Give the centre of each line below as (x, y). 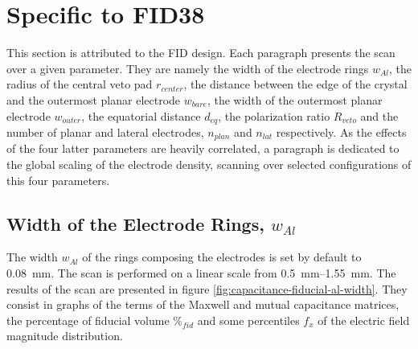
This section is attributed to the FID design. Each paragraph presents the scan (201, 53)
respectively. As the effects (341, 131)
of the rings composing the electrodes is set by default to (222, 257)
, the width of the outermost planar (295, 99)
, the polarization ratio (274, 115)
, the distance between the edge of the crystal (295, 84)
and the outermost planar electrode (94, 99)
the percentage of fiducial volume (88, 320)
